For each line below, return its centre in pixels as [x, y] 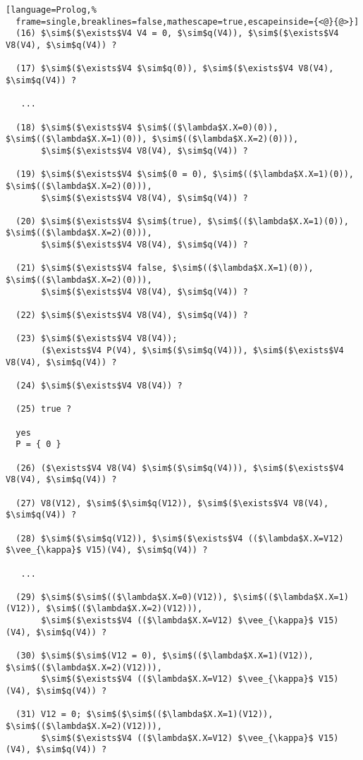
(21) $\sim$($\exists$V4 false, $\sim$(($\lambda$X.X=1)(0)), [165, 268]
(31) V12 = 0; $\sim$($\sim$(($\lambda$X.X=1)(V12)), [144, 715]
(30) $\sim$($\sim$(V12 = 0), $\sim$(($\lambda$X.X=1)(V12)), [165, 656]
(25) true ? [44, 409]
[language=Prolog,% [51, 10]
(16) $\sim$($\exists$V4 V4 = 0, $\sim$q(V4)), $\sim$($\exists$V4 [177, 33]
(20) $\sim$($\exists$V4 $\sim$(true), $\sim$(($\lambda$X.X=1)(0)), [182, 221]
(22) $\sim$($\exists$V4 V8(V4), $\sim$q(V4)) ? [132, 315]
